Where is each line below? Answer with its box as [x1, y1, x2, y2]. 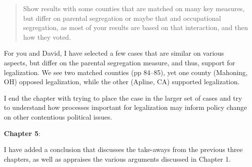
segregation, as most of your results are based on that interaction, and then [23, 22, 248, 32]
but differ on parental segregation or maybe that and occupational [23, 13, 221, 23]
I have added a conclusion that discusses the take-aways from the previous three [4, 144, 243, 154]
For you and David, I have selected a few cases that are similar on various [4, 48, 224, 58]
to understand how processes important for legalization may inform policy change [4, 102, 247, 112]
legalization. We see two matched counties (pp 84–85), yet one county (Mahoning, [4, 67, 248, 77]
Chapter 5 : [4, 128, 40, 138]
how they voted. [23, 31, 71, 42]
